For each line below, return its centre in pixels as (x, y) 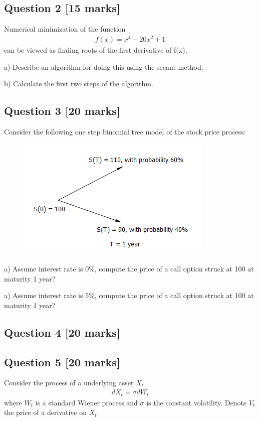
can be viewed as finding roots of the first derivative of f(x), (96, 49)
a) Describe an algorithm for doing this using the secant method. (104, 66)
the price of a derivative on (45, 412)
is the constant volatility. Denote (197, 402)
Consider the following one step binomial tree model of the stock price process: (125, 131)
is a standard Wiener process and (86, 402)
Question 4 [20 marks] (62, 332)
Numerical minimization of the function (65, 29)
